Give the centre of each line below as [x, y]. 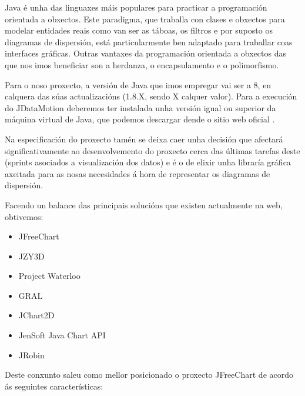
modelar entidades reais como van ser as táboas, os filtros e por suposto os [139, 30]
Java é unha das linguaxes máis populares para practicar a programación [136, 7]
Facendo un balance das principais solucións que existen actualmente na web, [144, 204]
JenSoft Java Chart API [62, 335]
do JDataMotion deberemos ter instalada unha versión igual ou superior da [140, 107]
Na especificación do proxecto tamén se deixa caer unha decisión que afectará [144, 139]
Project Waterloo [49, 276]
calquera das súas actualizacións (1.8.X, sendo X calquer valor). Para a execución [151, 96]
